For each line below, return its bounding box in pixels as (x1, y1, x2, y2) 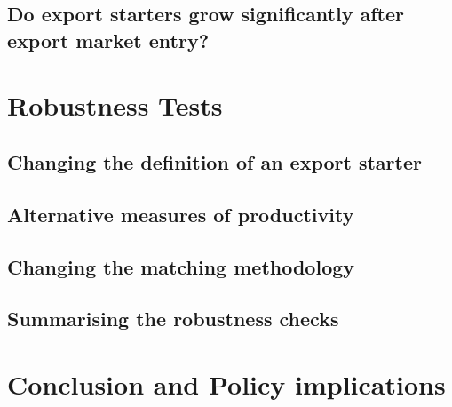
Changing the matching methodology (7, 252, 355, 280)
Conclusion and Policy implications (7, 365, 446, 402)
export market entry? (7, 26, 210, 53)
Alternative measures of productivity (7, 200, 354, 227)
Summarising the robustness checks (7, 305, 339, 332)
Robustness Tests (7, 87, 223, 124)
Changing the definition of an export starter (7, 148, 422, 175)
